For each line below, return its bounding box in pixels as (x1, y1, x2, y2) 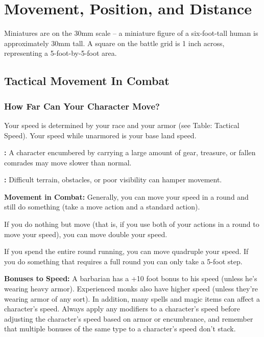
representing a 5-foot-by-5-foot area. (4, 48, 117, 58)
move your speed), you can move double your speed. (4, 228, 167, 239)
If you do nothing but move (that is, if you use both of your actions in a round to (4, 219, 259, 229)
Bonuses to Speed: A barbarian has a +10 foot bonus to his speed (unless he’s (4, 273, 257, 284)
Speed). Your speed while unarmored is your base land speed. (4, 130, 197, 140)
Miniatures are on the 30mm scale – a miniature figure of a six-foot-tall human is (4, 28, 258, 38)
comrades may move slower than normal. (4, 157, 132, 167)
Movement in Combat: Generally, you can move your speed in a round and (4, 191, 249, 202)
